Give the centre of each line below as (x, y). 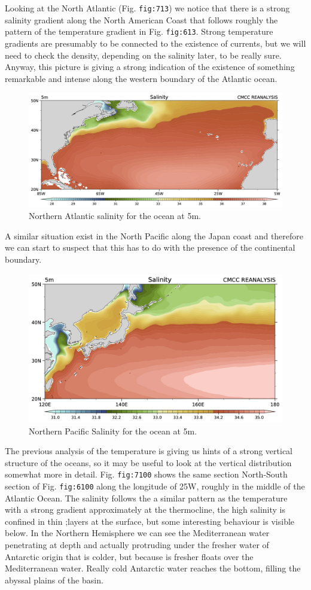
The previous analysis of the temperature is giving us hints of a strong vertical (149, 451)
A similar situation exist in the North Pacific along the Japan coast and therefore (154, 235)
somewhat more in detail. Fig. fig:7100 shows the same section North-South (146, 474)
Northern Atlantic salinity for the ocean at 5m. (115, 216)
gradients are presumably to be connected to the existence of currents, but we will (155, 43)
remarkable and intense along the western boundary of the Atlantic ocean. (141, 78)
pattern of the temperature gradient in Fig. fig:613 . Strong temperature (139, 31)
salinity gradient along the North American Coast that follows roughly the (141, 19)
